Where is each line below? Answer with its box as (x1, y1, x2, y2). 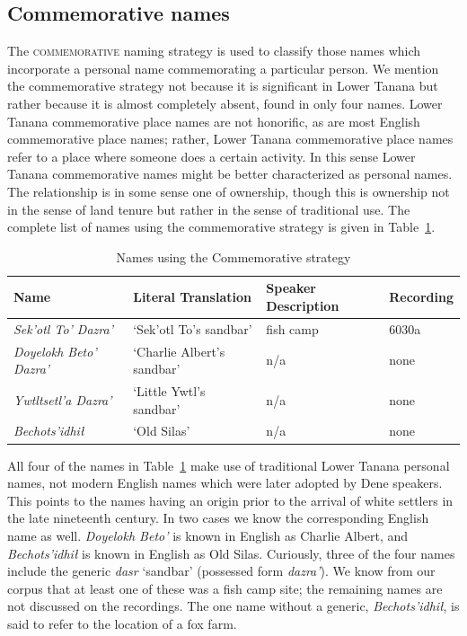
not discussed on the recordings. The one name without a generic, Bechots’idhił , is (7, 596, 460, 615)
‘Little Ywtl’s (133, 382, 206, 401)
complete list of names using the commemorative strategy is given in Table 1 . (7, 217, 436, 236)
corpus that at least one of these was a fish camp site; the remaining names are (7, 579, 443, 597)
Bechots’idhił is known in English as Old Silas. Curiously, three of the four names (7, 543, 455, 562)
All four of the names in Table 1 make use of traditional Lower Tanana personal (7, 455, 450, 474)
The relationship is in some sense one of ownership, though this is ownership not (7, 181, 450, 200)
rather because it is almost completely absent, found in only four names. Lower (7, 93, 443, 112)
